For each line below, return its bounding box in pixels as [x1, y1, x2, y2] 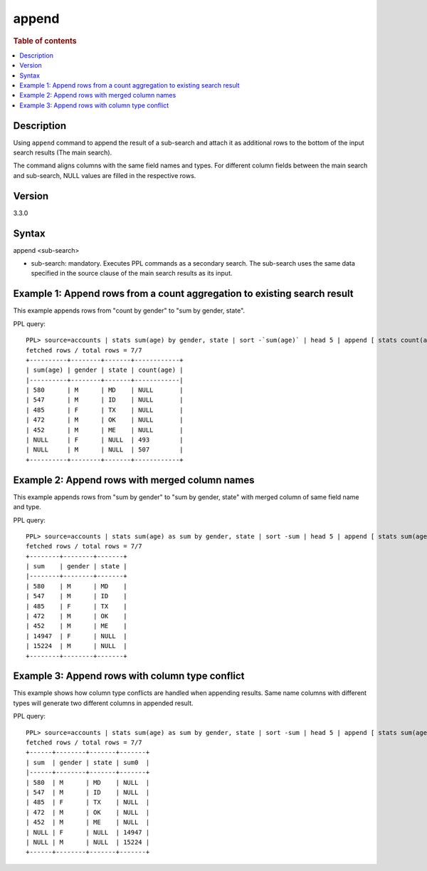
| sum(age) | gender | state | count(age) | [26, 366, 184, 374]
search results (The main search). [13, 148, 112, 157]
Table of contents [13, 36, 78, 46]
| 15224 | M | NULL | [26, 642, 127, 650]
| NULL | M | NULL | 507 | [26, 446, 184, 454]
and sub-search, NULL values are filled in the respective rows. [13, 171, 196, 179]
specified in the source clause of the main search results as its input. [31, 269, 233, 278]
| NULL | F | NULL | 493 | [26, 436, 184, 444]
